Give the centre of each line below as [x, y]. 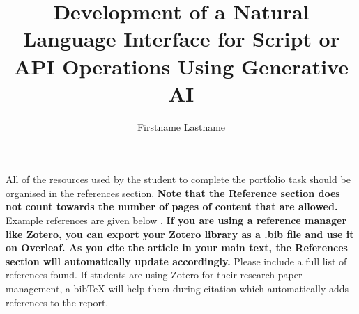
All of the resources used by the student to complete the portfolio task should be [178, 179]
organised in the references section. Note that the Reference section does [173, 193]
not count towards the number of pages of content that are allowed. [172, 206]
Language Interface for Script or [181, 39]
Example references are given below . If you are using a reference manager [176, 220]
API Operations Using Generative [181, 66]
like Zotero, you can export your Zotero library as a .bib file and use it [180, 234]
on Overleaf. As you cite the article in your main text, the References [177, 248]
